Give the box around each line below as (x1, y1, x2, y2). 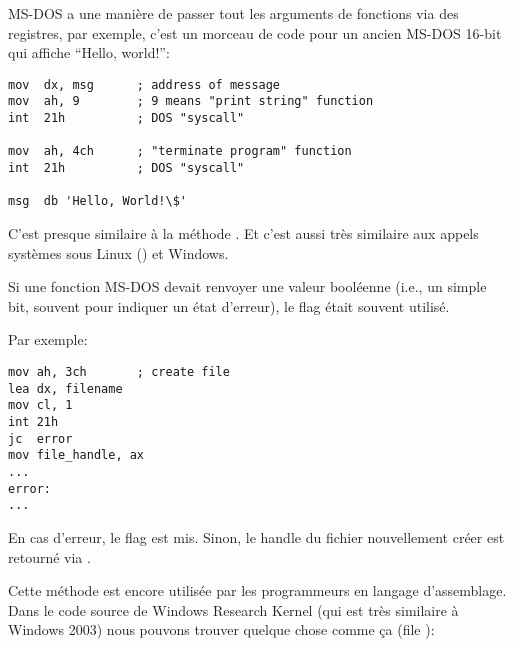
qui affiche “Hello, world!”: (8, 42, 170, 63)
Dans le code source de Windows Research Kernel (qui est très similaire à (8, 599, 459, 620)
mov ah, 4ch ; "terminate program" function (8, 144, 352, 159)
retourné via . (8, 546, 91, 567)
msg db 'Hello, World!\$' (8, 194, 187, 209)
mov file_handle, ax (8, 448, 145, 463)
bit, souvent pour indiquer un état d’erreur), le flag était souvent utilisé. (8, 295, 450, 316)
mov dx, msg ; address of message (8, 77, 281, 92)
